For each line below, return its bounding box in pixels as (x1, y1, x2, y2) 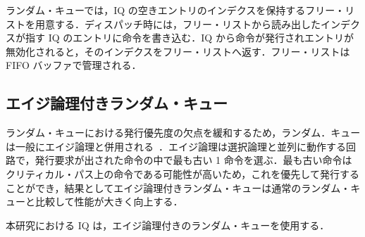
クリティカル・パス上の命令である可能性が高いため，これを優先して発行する (6, 166, 359, 181)
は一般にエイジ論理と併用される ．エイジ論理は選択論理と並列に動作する (6, 139, 346, 153)
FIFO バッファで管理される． (6, 58, 142, 72)
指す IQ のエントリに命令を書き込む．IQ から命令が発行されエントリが (25, 30, 354, 45)
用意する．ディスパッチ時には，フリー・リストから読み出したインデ (35, 16, 351, 31)
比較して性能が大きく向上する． (35, 194, 183, 209)
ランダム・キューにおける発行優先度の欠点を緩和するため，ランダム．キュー (6, 125, 361, 140)
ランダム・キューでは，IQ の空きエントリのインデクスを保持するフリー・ (6, 3, 345, 17)
